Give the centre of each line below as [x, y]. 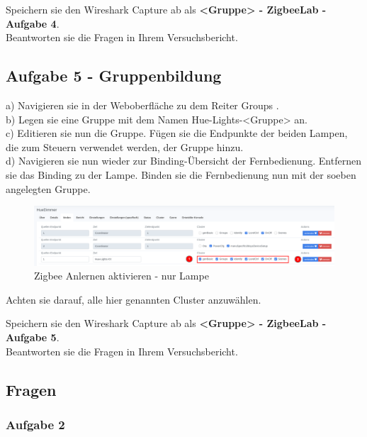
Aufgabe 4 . [33, 23]
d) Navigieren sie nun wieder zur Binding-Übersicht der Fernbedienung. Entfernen [183, 161]
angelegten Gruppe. [48, 188]
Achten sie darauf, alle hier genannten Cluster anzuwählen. [134, 299]
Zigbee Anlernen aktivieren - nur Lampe [122, 276]
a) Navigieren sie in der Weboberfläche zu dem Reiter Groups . [142, 105]
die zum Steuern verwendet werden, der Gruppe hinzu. [125, 146]
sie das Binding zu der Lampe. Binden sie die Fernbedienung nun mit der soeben [181, 174]
